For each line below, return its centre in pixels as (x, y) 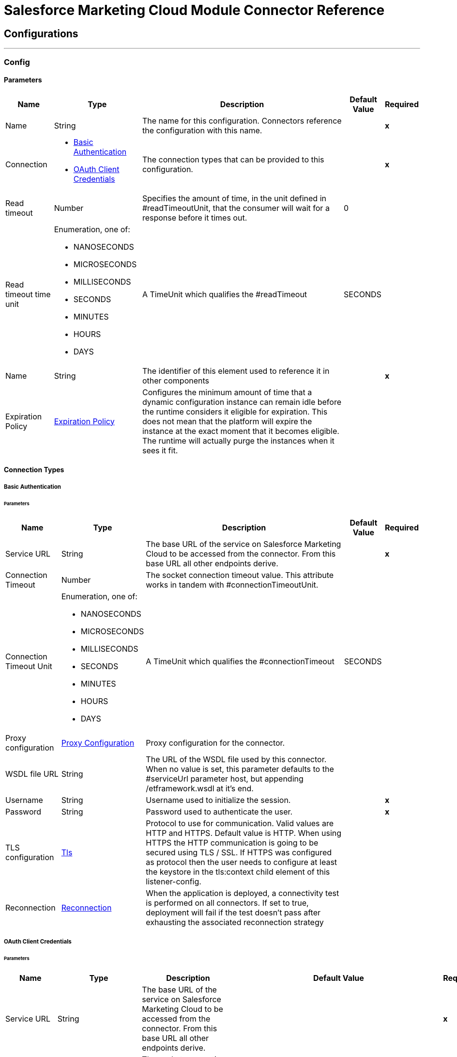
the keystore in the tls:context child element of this (238, 872)
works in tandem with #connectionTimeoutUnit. (232, 585)
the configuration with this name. (202, 130)
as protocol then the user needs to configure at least (242, 862)
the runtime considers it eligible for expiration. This (235, 411)
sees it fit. (160, 450)
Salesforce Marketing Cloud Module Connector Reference (194, 10)
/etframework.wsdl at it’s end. (200, 789)
